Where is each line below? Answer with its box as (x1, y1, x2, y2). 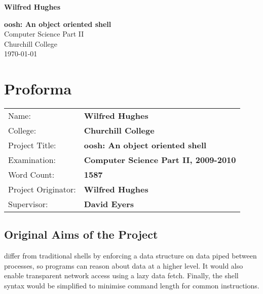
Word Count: (8, 169, 55, 181)
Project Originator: (8, 183, 76, 195)
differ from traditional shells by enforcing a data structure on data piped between (4, 250, 257, 261)
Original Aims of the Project (4, 226, 158, 242)
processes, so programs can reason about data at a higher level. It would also (4, 260, 243, 271)
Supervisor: (8, 198, 48, 210)
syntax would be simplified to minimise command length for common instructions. (4, 280, 259, 291)
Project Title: (8, 139, 56, 151)
